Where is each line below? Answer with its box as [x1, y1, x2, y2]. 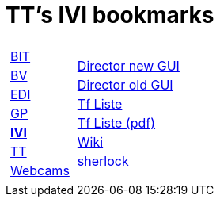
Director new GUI [77, 57, 180, 74]
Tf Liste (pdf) [77, 114, 156, 131]
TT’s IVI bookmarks [6, 2, 214, 29]
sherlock [77, 152, 129, 169]
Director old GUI [77, 76, 173, 93]
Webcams [10, 162, 70, 178]
